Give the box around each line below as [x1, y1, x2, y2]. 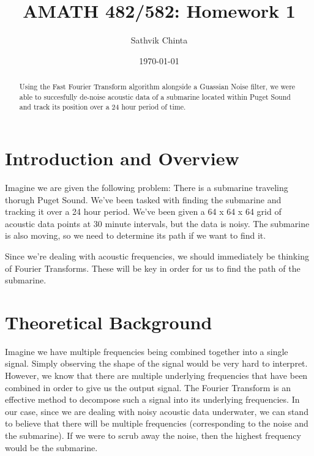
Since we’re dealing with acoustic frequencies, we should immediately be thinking [5, 249, 309, 262]
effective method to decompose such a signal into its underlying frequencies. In [5, 393, 300, 406]
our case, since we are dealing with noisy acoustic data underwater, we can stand [5, 405, 308, 417]
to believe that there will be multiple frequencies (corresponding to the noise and [5, 417, 308, 430]
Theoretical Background [5, 309, 212, 334]
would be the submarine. [5, 441, 98, 454]
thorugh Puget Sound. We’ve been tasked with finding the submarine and [5, 193, 282, 206]
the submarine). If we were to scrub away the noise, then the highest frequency [5, 429, 301, 442]
